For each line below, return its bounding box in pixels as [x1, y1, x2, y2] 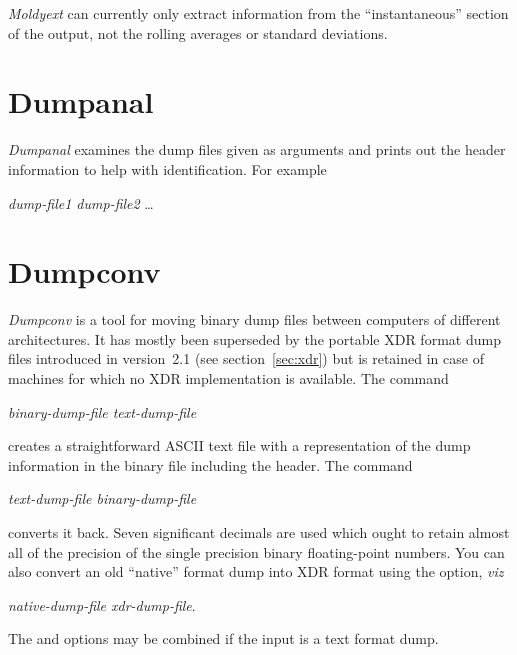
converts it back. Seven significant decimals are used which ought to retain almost [8, 521, 510, 542]
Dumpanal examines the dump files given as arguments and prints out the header [8, 139, 506, 160]
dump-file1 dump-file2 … [8, 192, 154, 213]
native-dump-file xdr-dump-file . [8, 594, 196, 615]
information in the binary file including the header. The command [8, 454, 413, 475]
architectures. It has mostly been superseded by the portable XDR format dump [8, 328, 501, 349]
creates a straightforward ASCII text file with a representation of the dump [8, 435, 471, 456]
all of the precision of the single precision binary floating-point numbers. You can [8, 541, 505, 562]
